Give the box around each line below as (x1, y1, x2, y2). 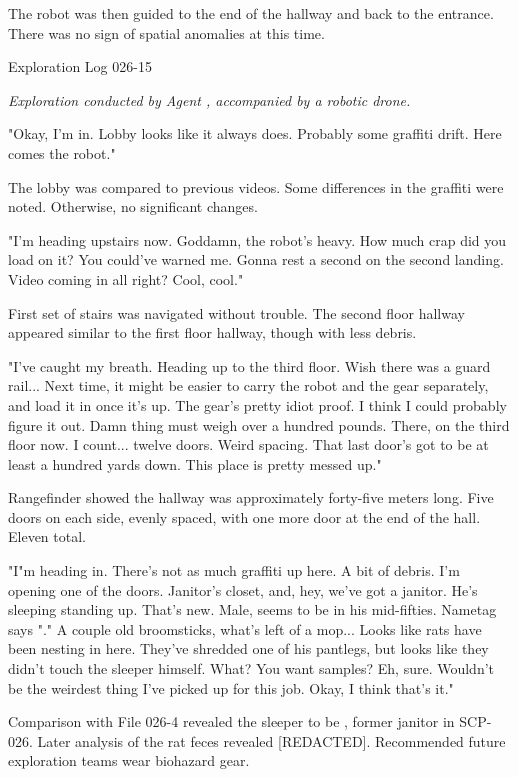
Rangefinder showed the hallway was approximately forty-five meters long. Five (8, 487, 494, 508)
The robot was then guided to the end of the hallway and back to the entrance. (8, 3, 494, 23)
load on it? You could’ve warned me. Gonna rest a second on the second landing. (8, 249, 504, 270)
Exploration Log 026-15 (8, 56, 152, 77)
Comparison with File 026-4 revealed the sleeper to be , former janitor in (8, 711, 455, 732)
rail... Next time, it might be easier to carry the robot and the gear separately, (8, 375, 489, 396)
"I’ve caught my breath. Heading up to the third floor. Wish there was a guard (8, 355, 491, 376)
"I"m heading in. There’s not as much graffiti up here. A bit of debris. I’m (8, 560, 460, 581)
